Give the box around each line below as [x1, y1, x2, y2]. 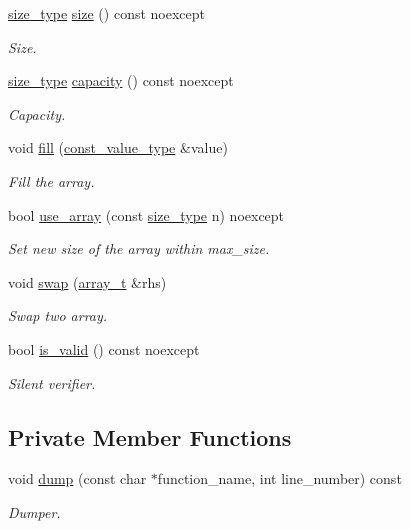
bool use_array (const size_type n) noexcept [8, 204, 285, 225]
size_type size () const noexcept [8, 3, 205, 23]
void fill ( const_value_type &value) [8, 137, 228, 158]
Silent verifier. [8, 372, 96, 393]
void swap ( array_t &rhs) [8, 271, 167, 292]
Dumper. [8, 501, 61, 522]
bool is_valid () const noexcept [8, 338, 200, 359]
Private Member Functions [8, 421, 292, 452]
